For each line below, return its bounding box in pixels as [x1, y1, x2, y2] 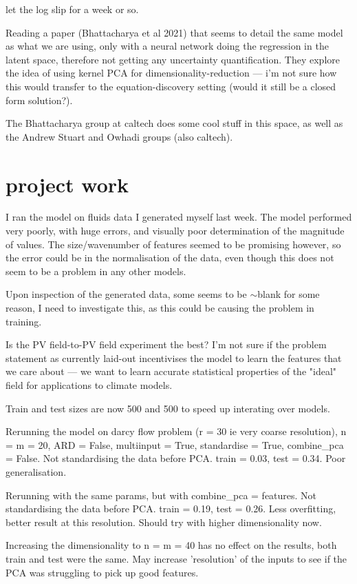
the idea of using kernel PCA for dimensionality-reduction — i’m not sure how [6, 66, 337, 80]
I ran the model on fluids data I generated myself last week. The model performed [6, 210, 352, 224]
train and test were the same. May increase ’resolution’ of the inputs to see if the [6, 551, 347, 565]
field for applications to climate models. [6, 378, 173, 392]
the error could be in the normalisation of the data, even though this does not [6, 250, 334, 265]
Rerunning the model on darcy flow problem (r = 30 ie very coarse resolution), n [6, 424, 347, 439]
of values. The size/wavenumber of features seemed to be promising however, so [6, 236, 341, 251]
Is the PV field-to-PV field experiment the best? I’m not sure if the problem [6, 337, 327, 352]
